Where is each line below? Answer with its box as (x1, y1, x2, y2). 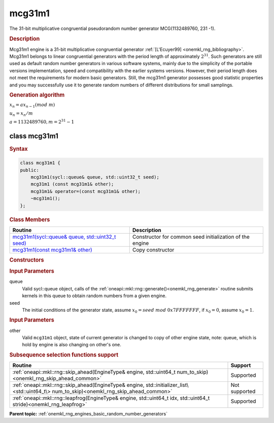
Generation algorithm (9, 91, 65, 99)
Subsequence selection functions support (9, 351, 119, 358)
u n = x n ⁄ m (9, 110, 33, 117)
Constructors (9, 256, 44, 264)
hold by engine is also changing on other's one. (22, 342, 122, 348)
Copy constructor (132, 246, 175, 253)
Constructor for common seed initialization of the (132, 233, 250, 240)
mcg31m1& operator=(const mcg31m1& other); (30, 188, 141, 194)
